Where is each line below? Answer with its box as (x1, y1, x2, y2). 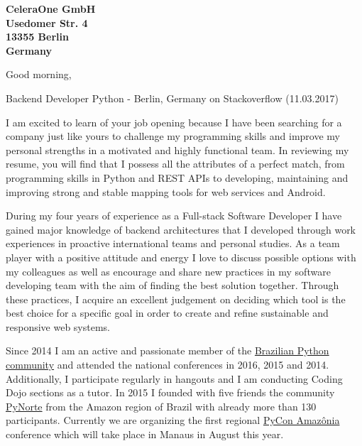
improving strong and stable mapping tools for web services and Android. (6, 184, 326, 199)
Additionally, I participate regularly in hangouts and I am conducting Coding (6, 371, 343, 386)
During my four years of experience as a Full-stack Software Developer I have (6, 208, 342, 223)
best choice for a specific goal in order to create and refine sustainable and (6, 305, 329, 320)
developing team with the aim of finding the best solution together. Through (6, 278, 339, 293)
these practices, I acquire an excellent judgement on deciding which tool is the (6, 291, 346, 306)
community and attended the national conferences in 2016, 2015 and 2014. (6, 357, 329, 372)
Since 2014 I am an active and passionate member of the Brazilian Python (6, 343, 329, 358)
